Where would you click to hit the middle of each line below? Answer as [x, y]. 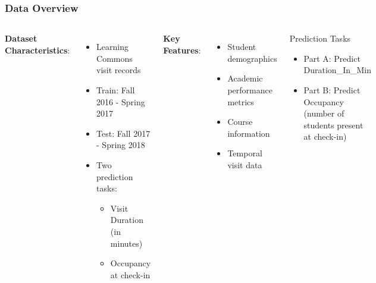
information [249, 133]
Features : [182, 50]
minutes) [126, 243]
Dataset [21, 38]
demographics [252, 58]
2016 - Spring [121, 101]
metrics [241, 101]
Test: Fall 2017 [123, 133]
